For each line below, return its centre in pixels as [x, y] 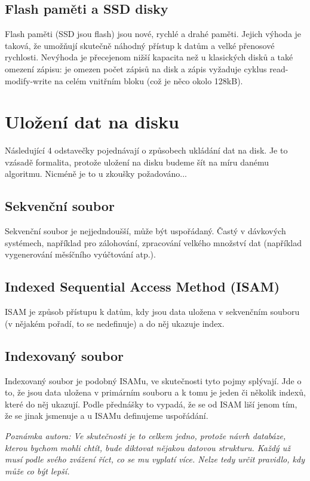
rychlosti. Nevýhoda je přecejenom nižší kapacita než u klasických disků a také [149, 57]
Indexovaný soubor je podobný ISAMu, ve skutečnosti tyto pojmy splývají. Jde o [153, 380]
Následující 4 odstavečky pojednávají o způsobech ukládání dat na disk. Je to [146, 150]
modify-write [28, 80]
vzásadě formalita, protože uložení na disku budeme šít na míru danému [137, 162]
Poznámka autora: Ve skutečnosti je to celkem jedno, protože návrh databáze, [145, 436]
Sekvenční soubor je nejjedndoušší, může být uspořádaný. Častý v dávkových [145, 231]
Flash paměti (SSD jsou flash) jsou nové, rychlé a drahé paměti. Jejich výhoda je [153, 34]
